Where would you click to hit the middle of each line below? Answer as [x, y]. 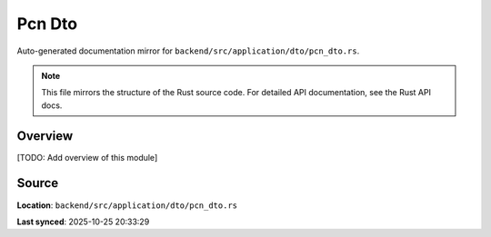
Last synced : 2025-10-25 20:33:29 [83, 222]
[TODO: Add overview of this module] [87, 157]
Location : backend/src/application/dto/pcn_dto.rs [127, 205]
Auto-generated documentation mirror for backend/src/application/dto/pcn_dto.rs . [188, 51]
